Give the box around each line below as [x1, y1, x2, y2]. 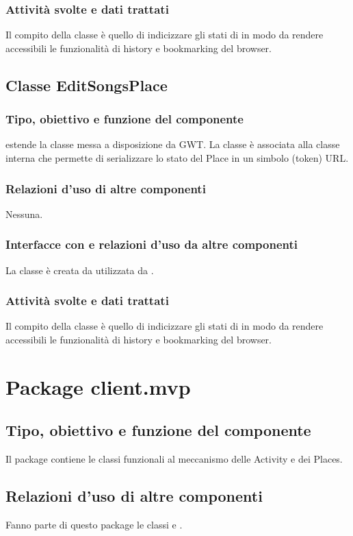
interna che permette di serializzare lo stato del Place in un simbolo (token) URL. [5, 151, 349, 165]
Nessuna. [5, 206, 43, 221]
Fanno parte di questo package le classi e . [5, 517, 183, 531]
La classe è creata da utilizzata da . [5, 263, 154, 277]
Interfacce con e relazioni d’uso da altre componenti [5, 236, 298, 253]
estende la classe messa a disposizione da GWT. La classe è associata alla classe [5, 137, 340, 151]
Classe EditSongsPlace [5, 74, 168, 95]
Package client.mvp [5, 372, 191, 400]
